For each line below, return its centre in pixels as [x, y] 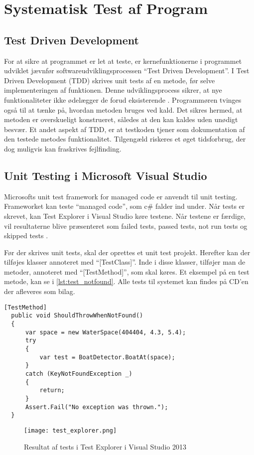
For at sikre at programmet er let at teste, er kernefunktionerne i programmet [123, 61]
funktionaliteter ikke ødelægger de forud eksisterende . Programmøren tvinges [123, 99]
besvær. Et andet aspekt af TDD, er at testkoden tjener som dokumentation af [125, 129]
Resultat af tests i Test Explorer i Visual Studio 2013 [105, 446]
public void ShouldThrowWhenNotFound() [77, 316]
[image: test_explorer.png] [70, 430]
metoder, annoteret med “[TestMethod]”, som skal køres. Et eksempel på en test [127, 271]
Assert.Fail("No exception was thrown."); [97, 407]
